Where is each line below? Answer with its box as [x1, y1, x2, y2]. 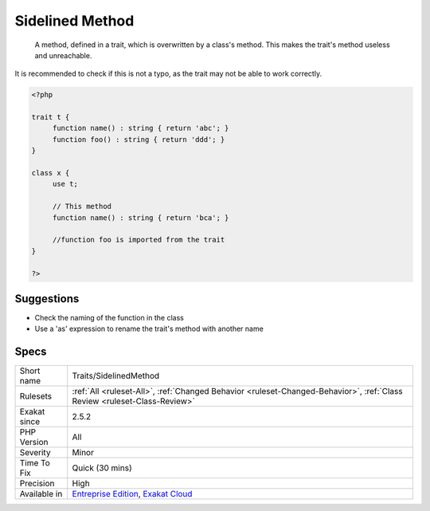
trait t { [31, 112, 70, 122]
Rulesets [19, 391, 52, 402]
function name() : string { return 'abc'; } [52, 124, 229, 133]
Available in [19, 489, 63, 500]
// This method [52, 202, 111, 211]
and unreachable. [34, 50, 92, 60]
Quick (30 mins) [72, 462, 132, 474]
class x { [31, 168, 70, 178]
